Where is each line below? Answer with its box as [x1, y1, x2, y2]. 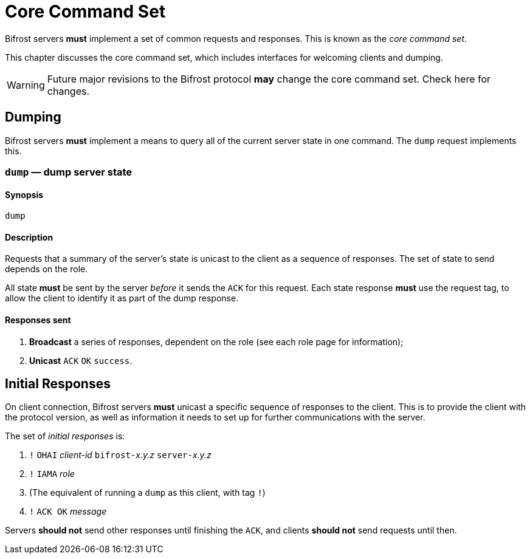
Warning [7, 78, 45, 91]
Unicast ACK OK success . [29, 355, 132, 366]
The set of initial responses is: [5, 431, 125, 442]
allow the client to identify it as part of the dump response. [5, 293, 239, 304]
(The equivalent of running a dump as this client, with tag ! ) [29, 487, 266, 498]
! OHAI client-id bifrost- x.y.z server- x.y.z [29, 450, 212, 461]
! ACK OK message [29, 506, 107, 517]
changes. [47, 84, 90, 97]
